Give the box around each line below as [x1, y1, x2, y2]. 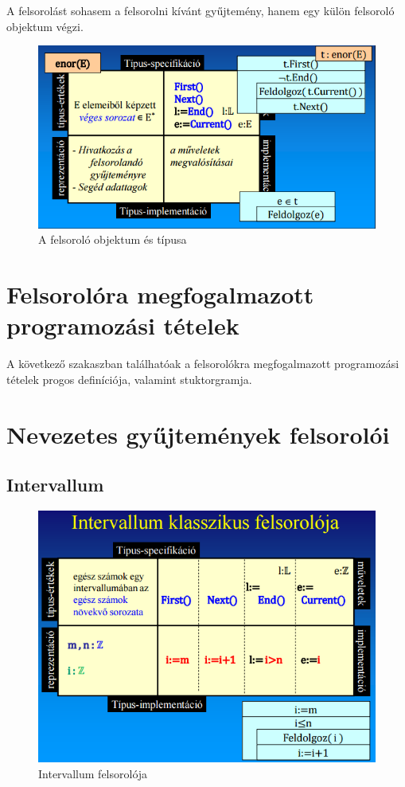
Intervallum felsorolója [38, 765, 148, 781]
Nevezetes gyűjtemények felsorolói [6, 417, 390, 450]
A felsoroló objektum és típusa [38, 231, 187, 248]
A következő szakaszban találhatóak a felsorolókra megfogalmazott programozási [6, 355, 399, 372]
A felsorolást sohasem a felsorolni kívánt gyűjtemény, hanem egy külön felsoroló [6, 2, 395, 18]
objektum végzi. [6, 18, 84, 34]
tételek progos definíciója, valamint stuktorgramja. [6, 370, 252, 387]
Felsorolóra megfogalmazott [6, 278, 314, 311]
